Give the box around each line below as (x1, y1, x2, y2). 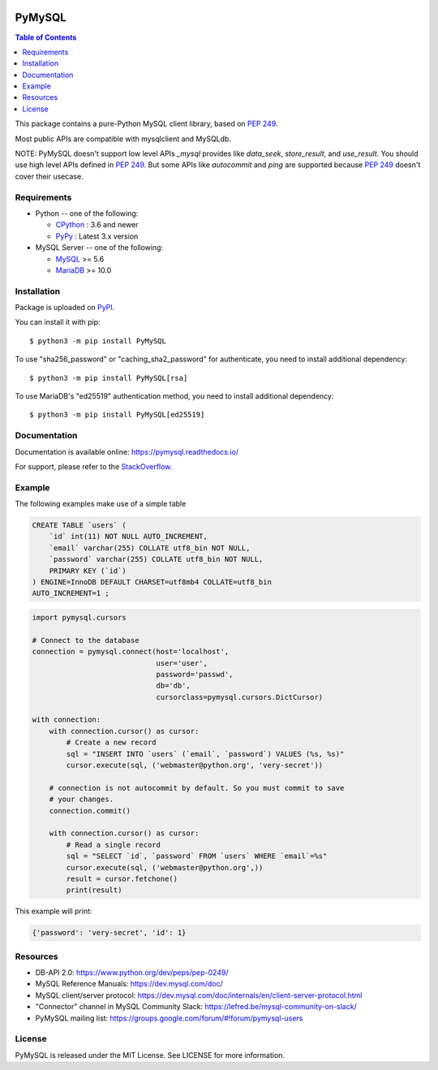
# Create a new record (66, 738, 157, 747)
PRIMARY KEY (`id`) (49, 566, 127, 576)
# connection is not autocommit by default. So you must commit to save (49, 783, 345, 792)
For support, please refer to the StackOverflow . (15, 461, 173, 471)
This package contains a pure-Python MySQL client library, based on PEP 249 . (15, 119, 279, 129)
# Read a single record (66, 840, 161, 849)
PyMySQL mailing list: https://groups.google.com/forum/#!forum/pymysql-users (35, 1013, 303, 1023)
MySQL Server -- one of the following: (35, 243, 164, 252)
